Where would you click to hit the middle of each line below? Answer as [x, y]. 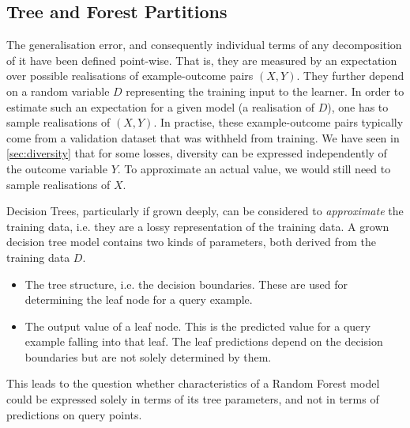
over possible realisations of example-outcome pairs [130, 76]
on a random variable [58, 91]
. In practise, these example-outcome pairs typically [278, 122]
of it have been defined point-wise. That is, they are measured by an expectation [202, 60]
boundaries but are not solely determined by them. [148, 356]
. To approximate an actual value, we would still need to [254, 168]
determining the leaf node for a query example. [139, 299]
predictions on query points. [74, 414]
